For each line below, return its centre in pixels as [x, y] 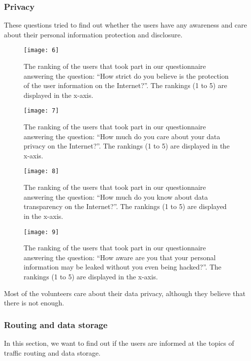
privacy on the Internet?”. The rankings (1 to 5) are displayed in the [127, 146]
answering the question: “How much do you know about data [116, 196]
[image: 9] [41, 232]
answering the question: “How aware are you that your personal [120, 257]
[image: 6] [41, 50]
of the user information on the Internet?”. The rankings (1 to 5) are [125, 85]
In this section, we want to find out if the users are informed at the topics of [119, 343]
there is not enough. [34, 303]
